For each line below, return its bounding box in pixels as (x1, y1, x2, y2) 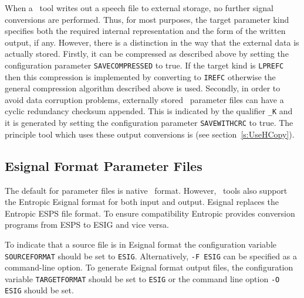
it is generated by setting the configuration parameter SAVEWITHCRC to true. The (5, 117, 293, 129)
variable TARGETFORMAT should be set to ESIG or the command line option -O (5, 272, 280, 285)
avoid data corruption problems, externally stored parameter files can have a (5, 93, 284, 105)
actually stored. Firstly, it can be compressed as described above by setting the (5, 47, 289, 60)
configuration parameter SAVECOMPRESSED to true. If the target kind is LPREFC (5, 59, 284, 71)
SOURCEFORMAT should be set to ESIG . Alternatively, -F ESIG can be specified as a (5, 249, 297, 262)
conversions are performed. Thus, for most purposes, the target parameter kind (5, 13, 289, 25)
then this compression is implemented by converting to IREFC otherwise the (5, 70, 276, 83)
